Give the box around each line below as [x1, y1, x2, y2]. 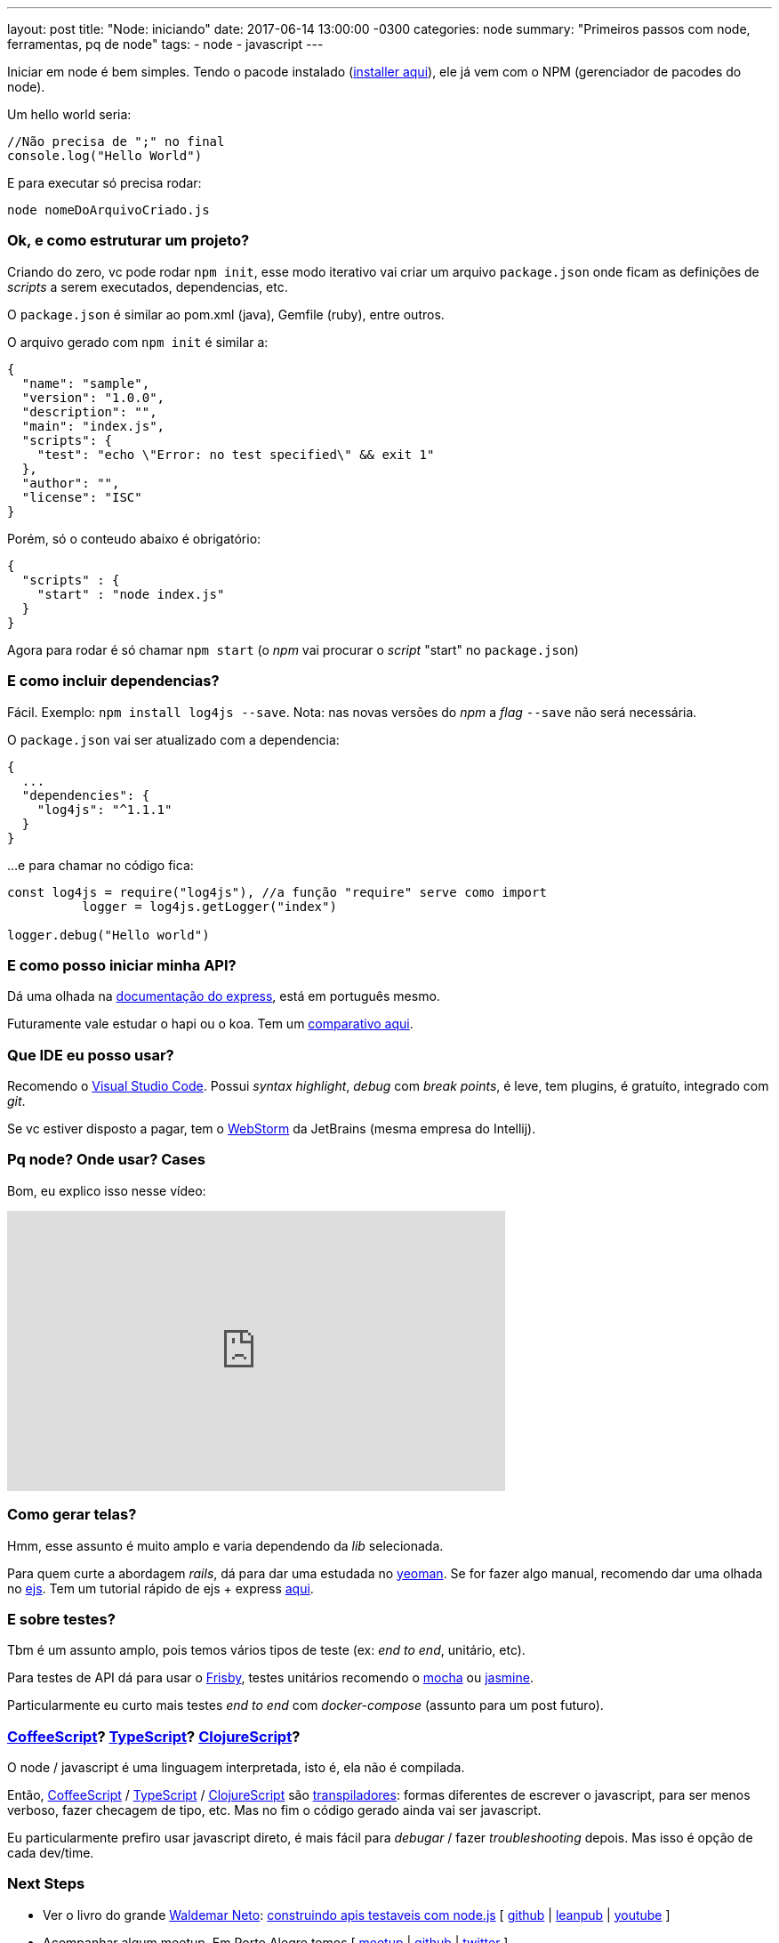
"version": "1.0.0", [21, 390, 165, 405]
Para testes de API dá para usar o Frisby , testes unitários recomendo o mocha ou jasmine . [7, 1670, 534, 1686]
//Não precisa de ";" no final [7, 134, 225, 149]
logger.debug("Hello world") [7, 927, 210, 942]
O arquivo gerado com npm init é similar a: [7, 334, 269, 350]
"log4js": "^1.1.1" [36, 802, 173, 817]
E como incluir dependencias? [7, 672, 220, 690]
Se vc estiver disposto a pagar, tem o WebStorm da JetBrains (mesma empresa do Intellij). [7, 1121, 536, 1136]
